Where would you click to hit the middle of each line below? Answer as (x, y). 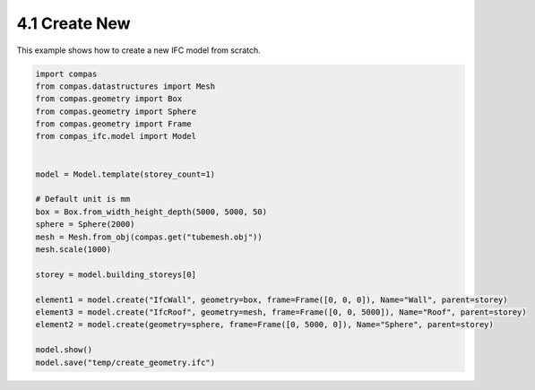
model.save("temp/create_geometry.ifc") (125, 362)
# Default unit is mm (83, 199)
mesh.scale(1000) (73, 250)
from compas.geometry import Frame (113, 124)
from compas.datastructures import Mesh (125, 86)
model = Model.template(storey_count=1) (125, 174)
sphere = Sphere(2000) (85, 225)
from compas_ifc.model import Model (116, 136)
